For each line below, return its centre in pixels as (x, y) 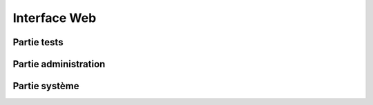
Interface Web (55, 18)
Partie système (46, 86)
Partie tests (38, 42)
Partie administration (59, 64)
